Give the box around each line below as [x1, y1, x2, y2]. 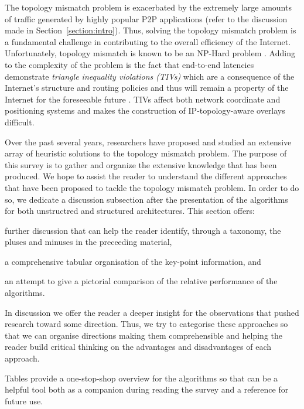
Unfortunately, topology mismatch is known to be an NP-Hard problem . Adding [5, 47, 295, 59]
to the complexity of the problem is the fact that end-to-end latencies [5, 58, 254, 70]
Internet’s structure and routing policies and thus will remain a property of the [5, 81, 289, 94]
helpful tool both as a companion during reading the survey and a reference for [5, 383, 289, 396]
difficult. [5, 115, 35, 128]
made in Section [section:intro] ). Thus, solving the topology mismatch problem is [5, 24, 296, 36]
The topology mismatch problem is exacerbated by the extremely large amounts [5, 1, 292, 13]
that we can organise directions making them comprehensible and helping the [5, 329, 283, 341]
